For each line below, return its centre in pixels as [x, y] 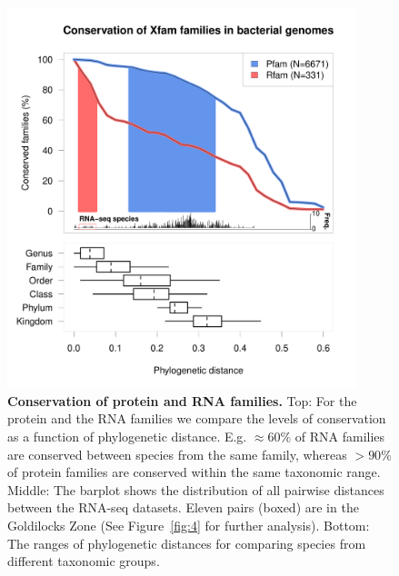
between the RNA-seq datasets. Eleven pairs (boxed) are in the [183, 507]
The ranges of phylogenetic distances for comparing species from [187, 543]
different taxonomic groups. [84, 561]
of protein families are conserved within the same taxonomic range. [194, 472]
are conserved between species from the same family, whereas [177, 454]
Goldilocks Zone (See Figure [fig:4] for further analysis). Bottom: [189, 525]
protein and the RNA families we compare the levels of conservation [197, 418]
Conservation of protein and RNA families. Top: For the [182, 400]
